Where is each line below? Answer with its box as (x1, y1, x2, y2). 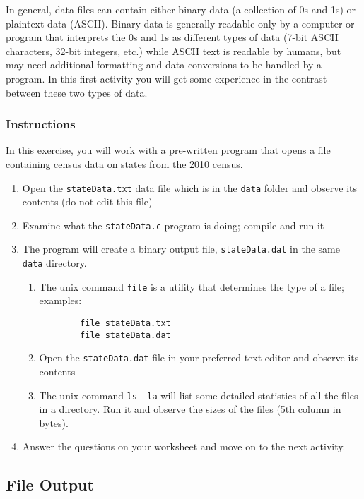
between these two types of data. (6, 85, 148, 100)
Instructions (6, 115, 76, 133)
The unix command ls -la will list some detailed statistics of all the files (39, 387, 358, 402)
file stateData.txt (79, 318, 171, 329)
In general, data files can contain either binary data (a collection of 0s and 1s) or (6, 2, 356, 16)
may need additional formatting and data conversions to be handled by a (6, 57, 322, 72)
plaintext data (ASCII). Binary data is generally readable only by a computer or (6, 16, 355, 30)
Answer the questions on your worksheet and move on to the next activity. (22, 439, 346, 454)
